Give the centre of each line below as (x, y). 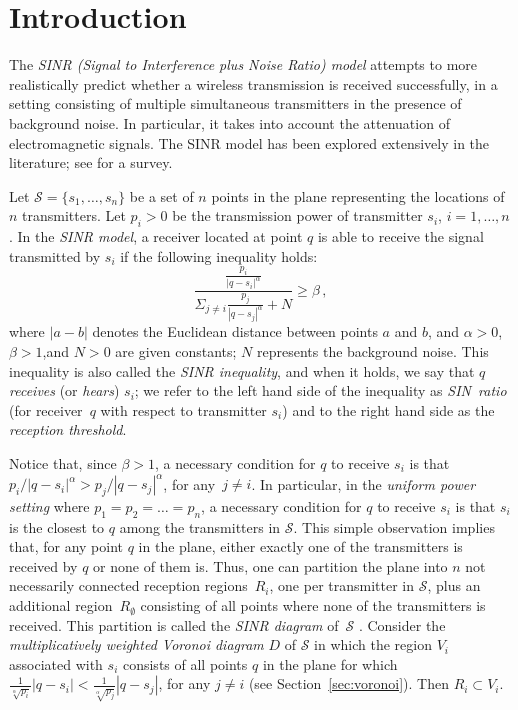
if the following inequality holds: (219, 255)
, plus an (454, 585)
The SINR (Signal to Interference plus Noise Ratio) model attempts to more (243, 64)
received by (43, 565)
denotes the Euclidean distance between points (235, 331)
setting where (49, 505)
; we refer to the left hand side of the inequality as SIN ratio (320, 390)
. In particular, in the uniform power (363, 483)
